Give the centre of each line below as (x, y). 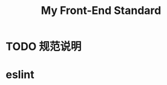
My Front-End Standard (101, 11)
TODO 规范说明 (44, 47)
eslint (20, 75)
